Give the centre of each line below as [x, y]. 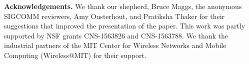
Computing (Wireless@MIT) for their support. [75, 55]
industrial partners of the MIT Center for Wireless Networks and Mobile [115, 45]
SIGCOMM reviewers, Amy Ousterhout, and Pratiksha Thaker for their [114, 16]
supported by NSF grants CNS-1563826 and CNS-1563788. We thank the [116, 35]
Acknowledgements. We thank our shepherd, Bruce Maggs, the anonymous [123, 6]
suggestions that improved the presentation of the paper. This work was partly [125, 26]
